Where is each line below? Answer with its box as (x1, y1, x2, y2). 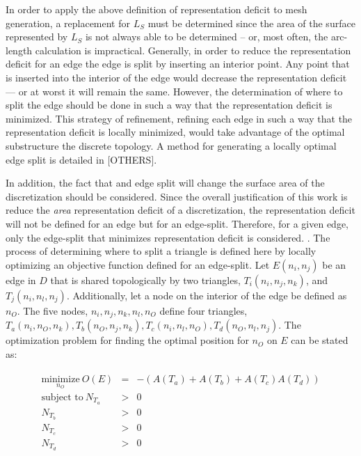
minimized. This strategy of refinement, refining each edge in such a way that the (6, 111, 353, 125)
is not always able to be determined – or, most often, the (85, 29, 328, 44)
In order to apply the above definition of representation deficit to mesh (6, 2, 307, 16)
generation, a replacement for (6, 15, 131, 30)
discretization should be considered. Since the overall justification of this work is (6, 189, 348, 203)
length (6, 42, 33, 57)
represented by (6, 29, 68, 44)
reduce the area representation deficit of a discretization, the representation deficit (6, 203, 355, 217)
